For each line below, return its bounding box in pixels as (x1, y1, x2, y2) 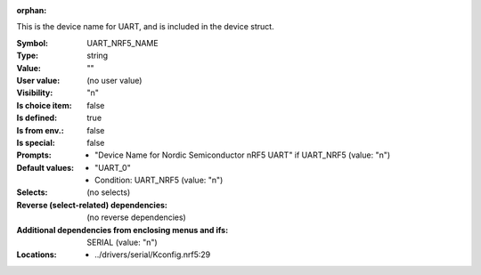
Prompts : (16, 150, 53, 160)
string (86, 50, 109, 61)
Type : (16, 50, 39, 61)
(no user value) (86, 75, 143, 85)
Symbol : (16, 37, 49, 48)
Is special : (16, 137, 55, 148)
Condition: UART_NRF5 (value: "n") (94, 174, 224, 186)
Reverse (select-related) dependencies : (16, 199, 168, 210)
